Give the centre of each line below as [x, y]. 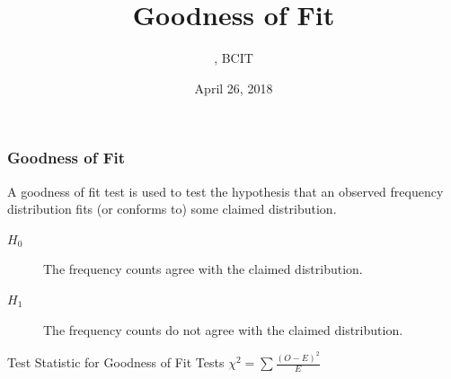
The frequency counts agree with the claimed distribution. [203, 269]
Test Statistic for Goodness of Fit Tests [116, 362]
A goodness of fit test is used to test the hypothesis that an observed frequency [225, 191]
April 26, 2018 [234, 88]
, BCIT [234, 58]
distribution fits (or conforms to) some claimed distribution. [172, 209]
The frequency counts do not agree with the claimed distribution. [223, 329]
